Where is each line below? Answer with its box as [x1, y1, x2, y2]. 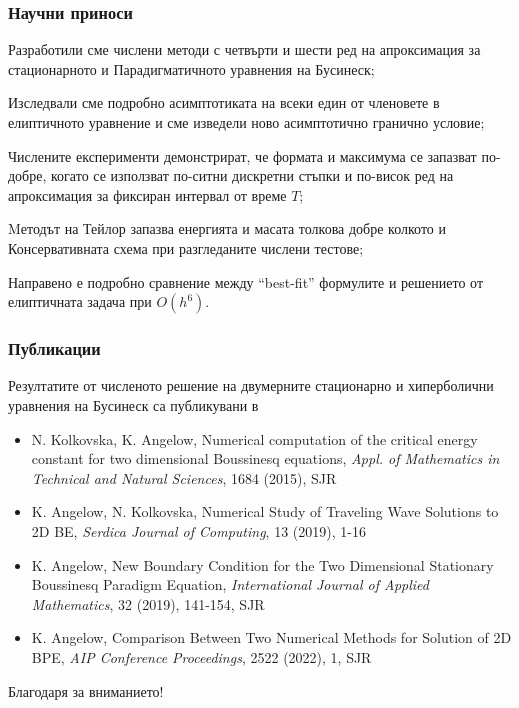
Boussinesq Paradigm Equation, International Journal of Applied [31, 574, 429, 595]
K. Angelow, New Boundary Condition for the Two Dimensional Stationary [31, 554, 494, 575]
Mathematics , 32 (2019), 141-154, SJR [31, 593, 265, 614]
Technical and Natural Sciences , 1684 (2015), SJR [31, 467, 337, 488]
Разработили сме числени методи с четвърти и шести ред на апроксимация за [8, 39, 481, 60]
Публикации [8, 336, 101, 361]
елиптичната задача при [8, 291, 152, 312]
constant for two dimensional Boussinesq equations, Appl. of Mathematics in [31, 448, 500, 469]
